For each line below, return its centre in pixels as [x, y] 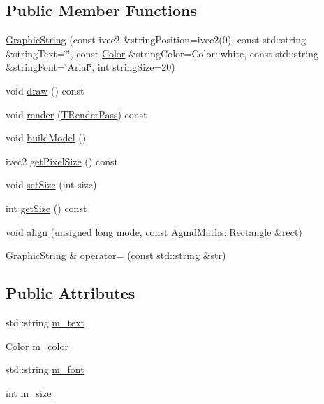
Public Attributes [71, 293]
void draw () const [45, 90]
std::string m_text [45, 322]
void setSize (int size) [51, 184]
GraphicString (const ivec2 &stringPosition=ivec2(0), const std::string [156, 40]
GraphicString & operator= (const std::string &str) [116, 255]
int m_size [29, 392]
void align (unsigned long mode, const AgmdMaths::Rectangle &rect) [154, 231]
